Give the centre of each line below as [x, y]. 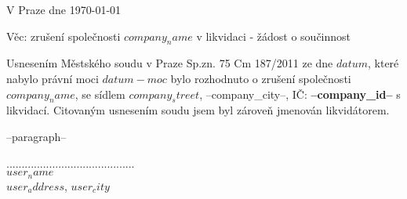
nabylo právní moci [53, 78]
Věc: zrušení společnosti [64, 36]
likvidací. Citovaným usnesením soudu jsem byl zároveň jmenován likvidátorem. [198, 110]
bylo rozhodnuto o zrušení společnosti [261, 78]
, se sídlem [100, 94]
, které [383, 63]
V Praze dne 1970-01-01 [64, 9]
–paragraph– [36, 136]
